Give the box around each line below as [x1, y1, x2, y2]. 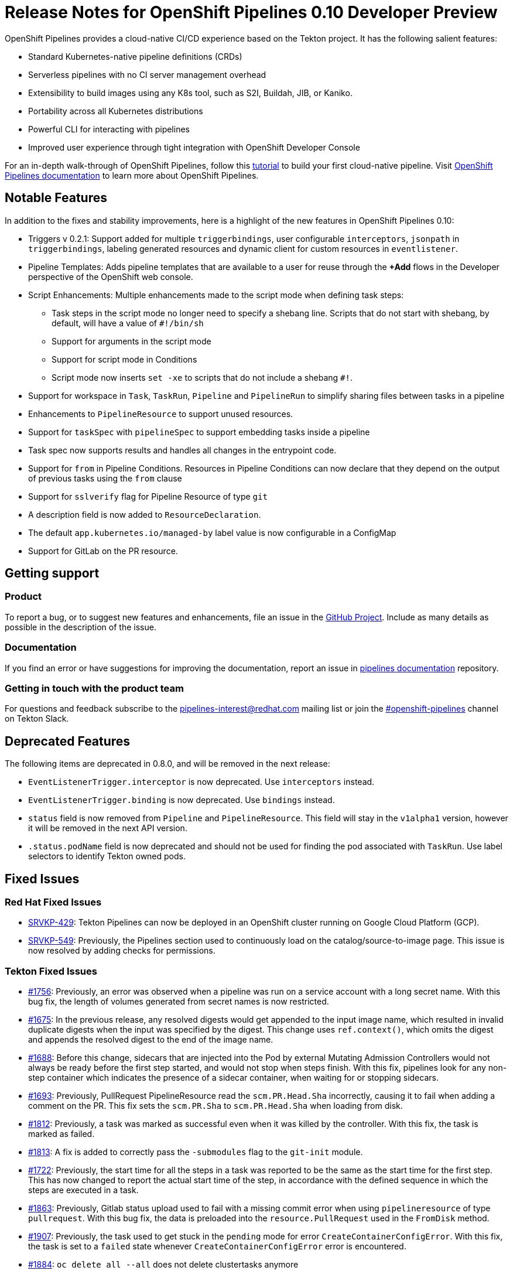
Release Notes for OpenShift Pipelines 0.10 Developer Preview [5, 2, 498, 22]
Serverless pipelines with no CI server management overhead [28, 69, 266, 80]
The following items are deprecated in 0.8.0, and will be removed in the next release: [5, 759, 330, 769]
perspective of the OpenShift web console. [28, 271, 193, 282]
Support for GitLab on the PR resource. [28, 545, 178, 556]
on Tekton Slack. [5, 713, 69, 724]
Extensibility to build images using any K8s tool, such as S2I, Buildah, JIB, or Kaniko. [28, 87, 353, 98]
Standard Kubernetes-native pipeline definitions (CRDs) [28, 51, 242, 62]
